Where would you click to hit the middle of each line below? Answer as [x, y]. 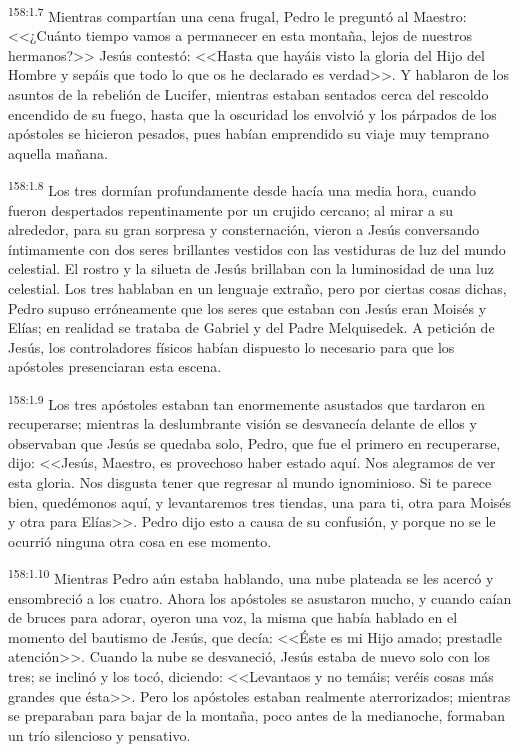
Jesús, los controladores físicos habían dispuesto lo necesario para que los [231, 346]
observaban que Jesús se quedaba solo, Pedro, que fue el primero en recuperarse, [254, 442]
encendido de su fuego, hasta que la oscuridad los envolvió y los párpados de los [252, 113]
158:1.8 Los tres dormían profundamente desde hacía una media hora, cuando [242, 189]
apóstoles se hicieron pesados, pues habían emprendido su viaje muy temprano [248, 133]
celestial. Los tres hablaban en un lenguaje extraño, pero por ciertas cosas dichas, [257, 288]
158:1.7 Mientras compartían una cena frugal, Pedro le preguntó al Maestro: [237, 14]
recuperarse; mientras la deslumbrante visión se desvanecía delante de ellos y [242, 423]
